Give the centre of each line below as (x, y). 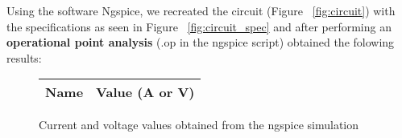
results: (24, 57)
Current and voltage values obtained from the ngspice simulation (199, 125)
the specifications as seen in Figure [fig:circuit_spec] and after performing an (199, 26)
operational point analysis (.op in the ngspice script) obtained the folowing (201, 42)
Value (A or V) (145, 92)
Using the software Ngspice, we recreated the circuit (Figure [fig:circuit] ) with (201, 10)
